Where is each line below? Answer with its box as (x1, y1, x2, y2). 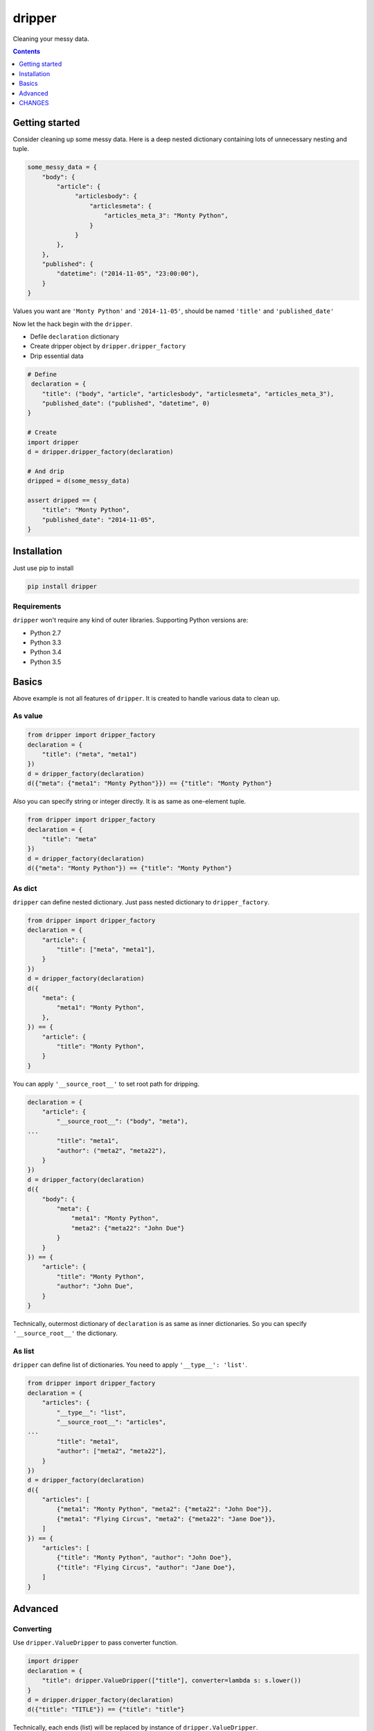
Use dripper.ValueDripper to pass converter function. (12, 1638, 178, 1647)
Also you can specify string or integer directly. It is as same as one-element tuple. (12, 797, 246, 806)
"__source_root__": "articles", (56, 1418, 166, 1426)
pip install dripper (27, 582, 97, 590)
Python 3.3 (30, 638, 62, 647)
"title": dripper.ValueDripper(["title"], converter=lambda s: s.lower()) (42, 1676, 301, 1685)
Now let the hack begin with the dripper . (12, 319, 133, 328)
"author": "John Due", (56, 1282, 134, 1291)
